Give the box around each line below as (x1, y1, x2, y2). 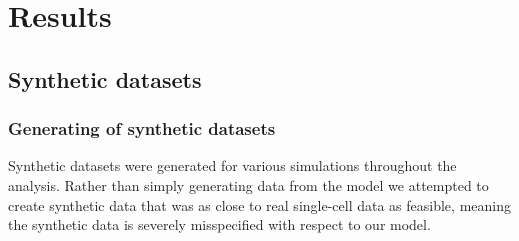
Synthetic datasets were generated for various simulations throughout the (8, 155, 457, 176)
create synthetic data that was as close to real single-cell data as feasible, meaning (8, 194, 511, 215)
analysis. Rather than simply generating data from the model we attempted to (8, 174, 489, 195)
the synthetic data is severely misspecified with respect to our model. (8, 214, 431, 235)
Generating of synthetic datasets (8, 116, 276, 141)
